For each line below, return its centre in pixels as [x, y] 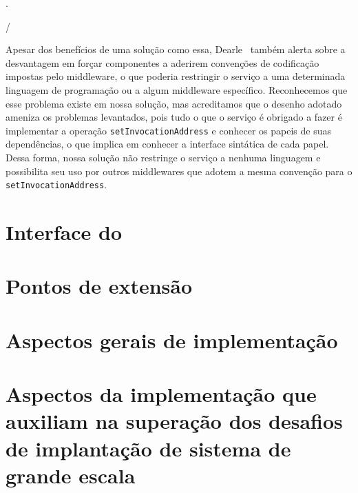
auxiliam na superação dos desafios [174, 421]
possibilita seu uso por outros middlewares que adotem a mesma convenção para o [179, 171]
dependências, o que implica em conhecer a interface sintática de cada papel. [167, 144]
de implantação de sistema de [148, 448]
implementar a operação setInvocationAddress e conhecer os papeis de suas [168, 130]
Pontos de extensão [99, 286]
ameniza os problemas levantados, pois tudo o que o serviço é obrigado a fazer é [174, 117]
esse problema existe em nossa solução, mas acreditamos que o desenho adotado [174, 103]
